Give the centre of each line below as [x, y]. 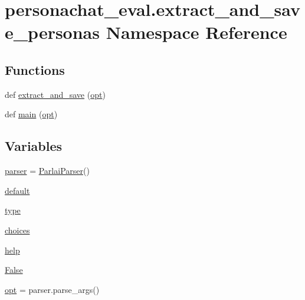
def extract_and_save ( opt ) [55, 94]
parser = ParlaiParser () [47, 171]
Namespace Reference [196, 32]
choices [17, 230]
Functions [35, 69]
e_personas [52, 32]
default [17, 190]
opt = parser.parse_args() [52, 289]
